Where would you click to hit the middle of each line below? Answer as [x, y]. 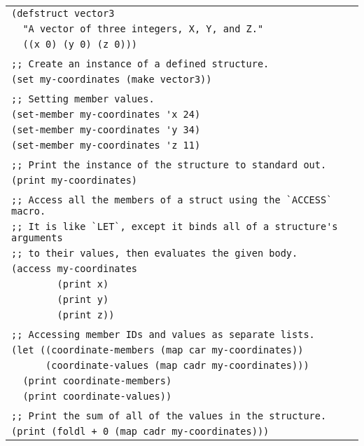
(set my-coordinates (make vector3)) [112, 79]
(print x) [83, 284]
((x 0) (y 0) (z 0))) [80, 44]
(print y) [83, 299]
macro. [29, 211]
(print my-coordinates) [75, 180]
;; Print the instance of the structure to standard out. [169, 165]
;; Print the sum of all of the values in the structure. [169, 416]
